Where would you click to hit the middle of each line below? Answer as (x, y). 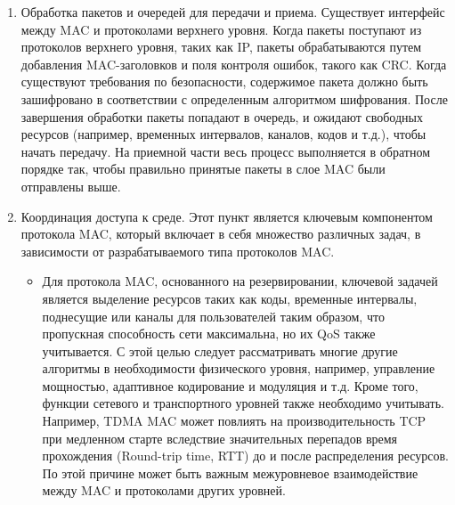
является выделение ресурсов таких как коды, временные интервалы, (230, 298)
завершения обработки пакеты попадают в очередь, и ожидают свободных (222, 116)
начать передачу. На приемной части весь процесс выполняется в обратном (226, 151)
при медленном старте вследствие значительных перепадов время (220, 438)
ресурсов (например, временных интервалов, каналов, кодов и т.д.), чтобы (223, 134)
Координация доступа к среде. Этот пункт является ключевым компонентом (227, 216)
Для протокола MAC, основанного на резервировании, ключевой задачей (240, 281)
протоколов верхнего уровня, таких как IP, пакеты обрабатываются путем (221, 47)
